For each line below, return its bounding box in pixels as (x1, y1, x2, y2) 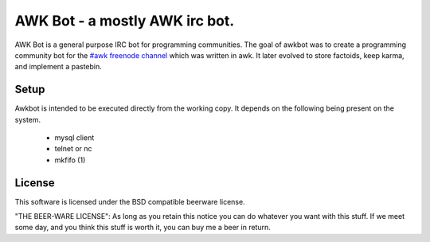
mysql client (54, 133, 95, 142)
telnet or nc (54, 144, 92, 154)
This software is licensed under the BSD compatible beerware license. (14, 197, 246, 206)
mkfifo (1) (54, 155, 86, 165)
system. (14, 115, 41, 124)
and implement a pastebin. (14, 62, 103, 72)
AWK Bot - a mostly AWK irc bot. (14, 12, 235, 29)
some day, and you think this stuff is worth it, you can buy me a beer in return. (14, 223, 271, 232)
